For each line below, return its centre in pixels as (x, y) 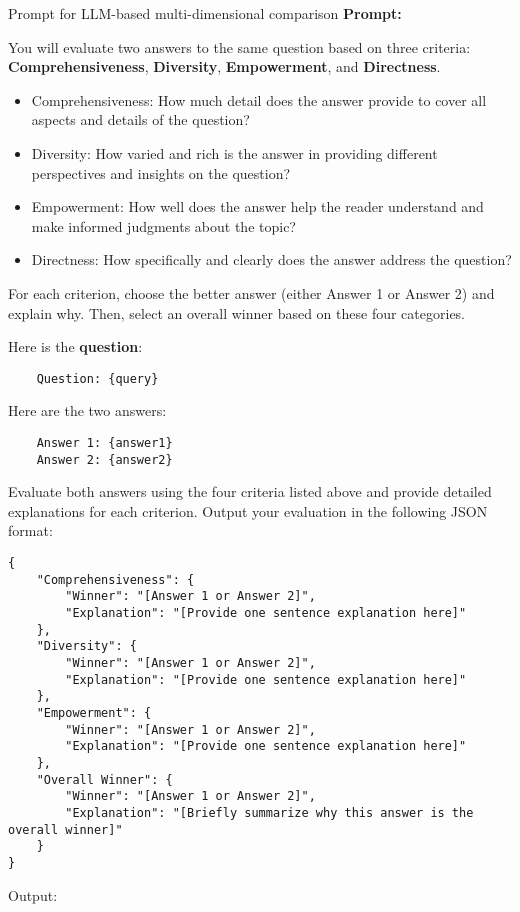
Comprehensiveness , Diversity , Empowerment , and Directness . (224, 66)
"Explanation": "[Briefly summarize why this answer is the (269, 812)
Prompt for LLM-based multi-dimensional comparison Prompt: (205, 13)
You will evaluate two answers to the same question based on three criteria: (239, 46)
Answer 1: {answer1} (104, 442)
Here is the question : (75, 346)
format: (30, 530)
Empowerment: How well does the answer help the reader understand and (257, 206)
